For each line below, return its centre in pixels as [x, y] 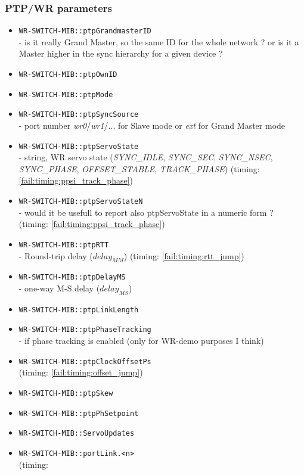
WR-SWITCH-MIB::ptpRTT [64, 245]
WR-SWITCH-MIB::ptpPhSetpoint [79, 413]
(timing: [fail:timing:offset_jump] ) [81, 372]
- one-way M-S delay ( [59, 288]
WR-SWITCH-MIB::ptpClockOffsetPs [85, 361]
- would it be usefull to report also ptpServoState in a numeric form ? [146, 212]
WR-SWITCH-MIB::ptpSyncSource [79, 115]
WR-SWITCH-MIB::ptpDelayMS [72, 277]
